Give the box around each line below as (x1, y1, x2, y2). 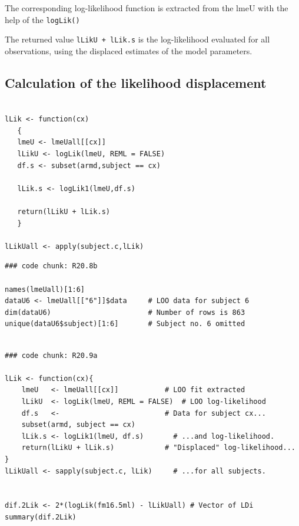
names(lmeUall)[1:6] (5, 285, 85, 294)
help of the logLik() (5, 13, 80, 25)
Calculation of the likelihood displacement (5, 73, 267, 91)
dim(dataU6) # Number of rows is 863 (5, 308, 245, 317)
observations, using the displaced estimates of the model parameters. (5, 44, 253, 57)
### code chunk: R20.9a (5, 351, 98, 360)
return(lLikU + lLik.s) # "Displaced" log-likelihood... (21, 443, 295, 452)
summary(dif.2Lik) (5, 512, 77, 521)
